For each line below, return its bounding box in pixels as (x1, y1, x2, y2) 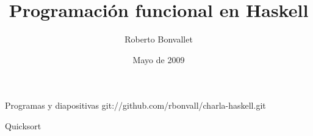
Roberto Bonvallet (124, 33, 193, 46)
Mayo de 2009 (132, 53, 185, 66)
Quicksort (5, 119, 41, 132)
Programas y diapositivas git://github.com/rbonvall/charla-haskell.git (5, 99, 266, 112)
